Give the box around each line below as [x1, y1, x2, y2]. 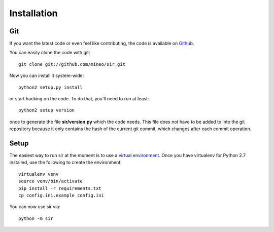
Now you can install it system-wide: [9, 72, 84, 79]
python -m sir [18, 215, 53, 221]
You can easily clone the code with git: [9, 50, 90, 56]
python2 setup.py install [18, 84, 83, 90]
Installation [9, 8, 58, 19]
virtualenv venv [18, 171, 59, 177]
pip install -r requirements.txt [18, 185, 101, 191]
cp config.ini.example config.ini [18, 192, 104, 199]
